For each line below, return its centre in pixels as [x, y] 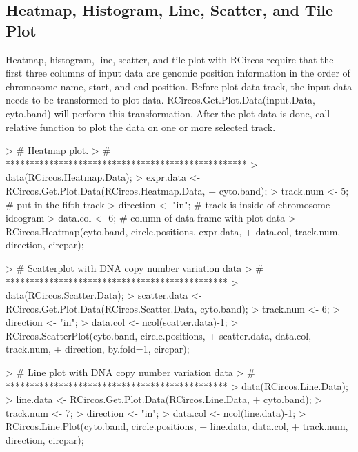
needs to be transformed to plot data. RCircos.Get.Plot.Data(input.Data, [160, 100]
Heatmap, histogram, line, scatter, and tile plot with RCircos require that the [170, 59]
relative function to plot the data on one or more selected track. [141, 127]
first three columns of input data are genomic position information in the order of [178, 73]
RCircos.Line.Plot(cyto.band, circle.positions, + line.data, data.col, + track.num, [177, 426]
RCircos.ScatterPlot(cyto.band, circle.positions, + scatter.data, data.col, [159, 335]
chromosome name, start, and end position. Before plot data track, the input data [179, 86]
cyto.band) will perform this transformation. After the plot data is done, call [168, 113]
